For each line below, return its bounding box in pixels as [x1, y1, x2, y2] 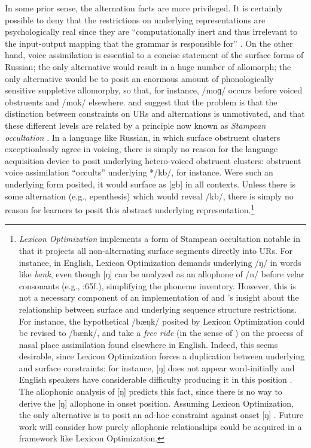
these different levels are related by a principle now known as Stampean [5, 119, 266, 131]
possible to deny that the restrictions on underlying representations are [5, 13, 266, 26]
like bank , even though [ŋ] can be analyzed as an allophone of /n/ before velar [19, 268, 304, 280]
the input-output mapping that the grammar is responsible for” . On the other [5, 37, 293, 49]
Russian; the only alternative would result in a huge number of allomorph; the [5, 60, 291, 72]
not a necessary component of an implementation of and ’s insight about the [19, 291, 299, 304]
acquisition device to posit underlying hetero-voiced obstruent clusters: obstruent [5, 154, 301, 167]
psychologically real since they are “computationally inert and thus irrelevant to [5, 25, 298, 38]
